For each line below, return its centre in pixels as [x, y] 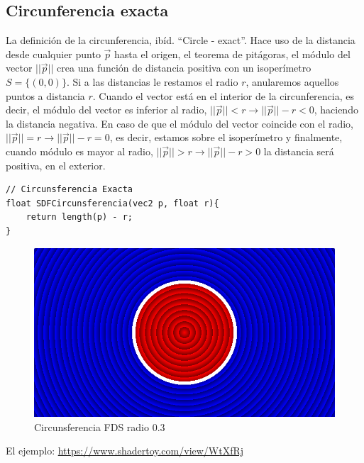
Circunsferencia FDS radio [92, 426]
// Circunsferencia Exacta [69, 190]
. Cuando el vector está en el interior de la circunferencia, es [223, 95]
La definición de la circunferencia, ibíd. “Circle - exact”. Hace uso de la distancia [181, 40]
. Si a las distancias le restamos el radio [152, 81]
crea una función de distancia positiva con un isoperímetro [184, 68]
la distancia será [299, 151]
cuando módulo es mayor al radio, [79, 151]
